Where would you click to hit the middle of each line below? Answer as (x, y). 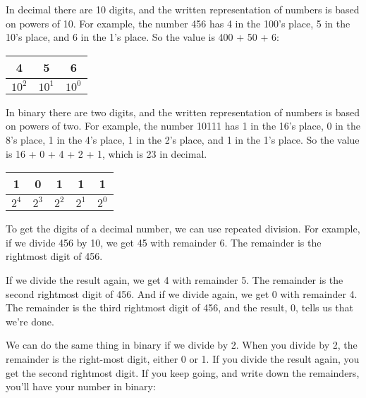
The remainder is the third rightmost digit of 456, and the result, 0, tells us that (179, 307)
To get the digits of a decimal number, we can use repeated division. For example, (183, 229)
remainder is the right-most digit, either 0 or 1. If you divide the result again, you (183, 358)
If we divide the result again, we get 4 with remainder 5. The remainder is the (175, 279)
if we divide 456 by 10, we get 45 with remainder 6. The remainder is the (164, 242)
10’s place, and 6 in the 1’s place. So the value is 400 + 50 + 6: (142, 37)
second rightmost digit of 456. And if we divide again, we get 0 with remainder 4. (182, 293)
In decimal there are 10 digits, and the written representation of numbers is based (183, 9)
